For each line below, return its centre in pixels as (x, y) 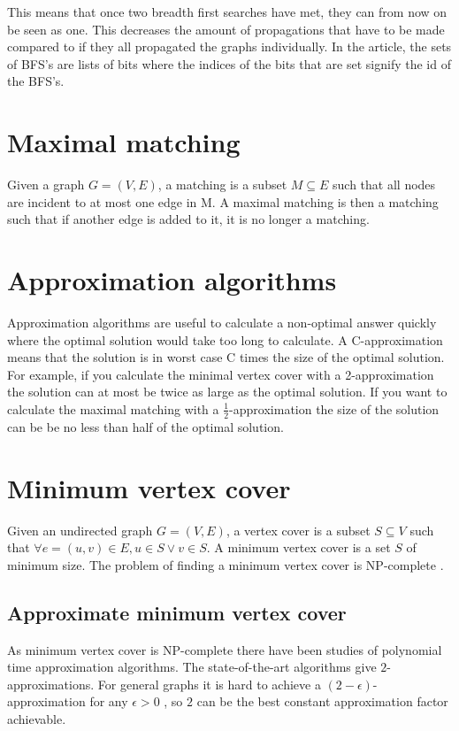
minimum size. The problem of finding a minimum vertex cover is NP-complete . (226, 564)
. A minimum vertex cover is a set (298, 547)
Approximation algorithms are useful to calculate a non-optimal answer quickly (222, 322)
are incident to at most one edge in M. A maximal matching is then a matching (223, 201)
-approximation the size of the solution (334, 408)
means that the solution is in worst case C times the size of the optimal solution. (226, 357)
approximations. (51, 684)
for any (109, 701)
